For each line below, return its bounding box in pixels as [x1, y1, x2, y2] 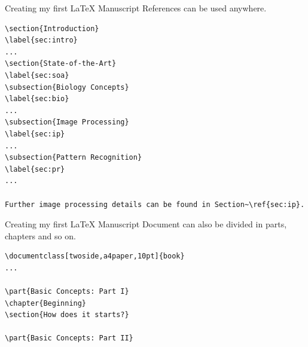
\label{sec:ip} [5, 129, 65, 138]
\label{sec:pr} [5, 165, 65, 173]
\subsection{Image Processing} [5, 118, 129, 127]
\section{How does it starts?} [5, 311, 129, 319]
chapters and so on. [5, 229, 76, 242]
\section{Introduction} [5, 24, 99, 33]
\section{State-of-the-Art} [5, 59, 117, 68]
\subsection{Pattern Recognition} [5, 153, 142, 162]
